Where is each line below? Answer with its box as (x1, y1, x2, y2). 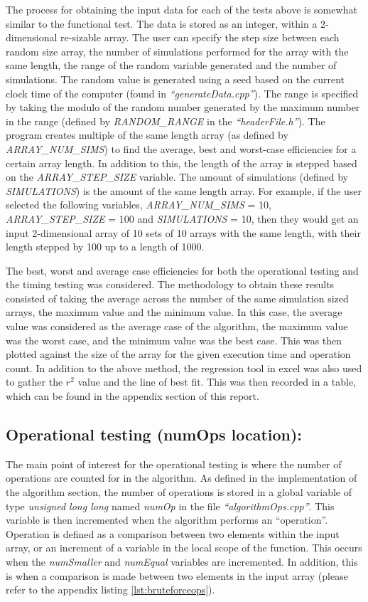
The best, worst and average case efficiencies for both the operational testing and (6, 263, 359, 278)
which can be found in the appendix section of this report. (6, 389, 259, 403)
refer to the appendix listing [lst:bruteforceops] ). (6, 582, 215, 597)
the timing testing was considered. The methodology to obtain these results (6, 277, 335, 292)
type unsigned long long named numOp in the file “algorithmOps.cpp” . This (6, 498, 335, 513)
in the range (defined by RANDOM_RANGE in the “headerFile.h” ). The (6, 113, 325, 128)
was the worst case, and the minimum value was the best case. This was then (6, 332, 342, 347)
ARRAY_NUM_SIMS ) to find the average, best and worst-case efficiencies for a (6, 141, 357, 156)
